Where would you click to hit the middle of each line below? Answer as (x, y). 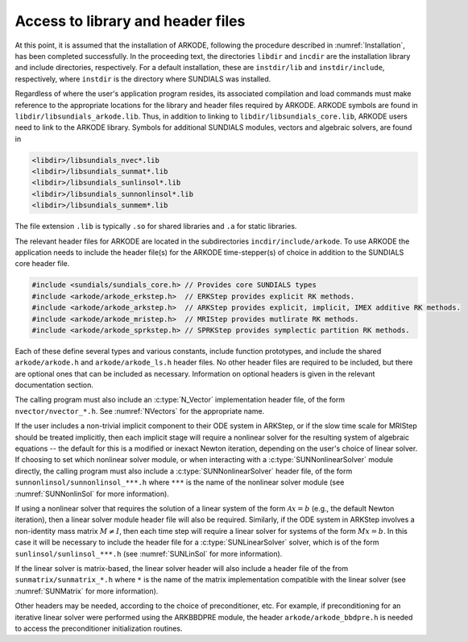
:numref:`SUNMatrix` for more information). (87, 591)
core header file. (42, 264)
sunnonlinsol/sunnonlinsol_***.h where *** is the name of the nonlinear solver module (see (180, 482)
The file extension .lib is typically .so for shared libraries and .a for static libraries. (156, 227)
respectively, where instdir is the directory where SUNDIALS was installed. (143, 79)
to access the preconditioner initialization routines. (99, 628)
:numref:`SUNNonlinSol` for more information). (92, 494)
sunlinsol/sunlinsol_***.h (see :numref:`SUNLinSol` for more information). (149, 553)
